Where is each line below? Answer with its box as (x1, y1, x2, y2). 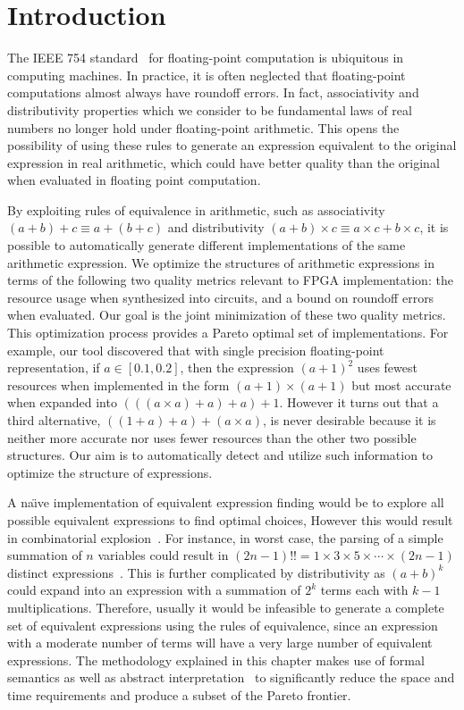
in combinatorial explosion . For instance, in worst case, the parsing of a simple (7, 528, 443, 547)
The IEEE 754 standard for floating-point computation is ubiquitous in (7, 48, 404, 67)
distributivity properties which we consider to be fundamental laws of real (7, 100, 412, 119)
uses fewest (357, 358, 418, 377)
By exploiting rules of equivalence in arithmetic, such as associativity (7, 200, 385, 219)
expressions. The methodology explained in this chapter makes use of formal (7, 650, 425, 669)
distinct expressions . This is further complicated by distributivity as (7, 563, 385, 581)
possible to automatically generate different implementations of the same (7, 236, 406, 255)
